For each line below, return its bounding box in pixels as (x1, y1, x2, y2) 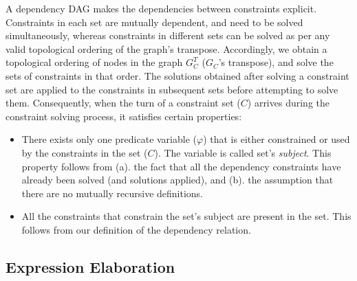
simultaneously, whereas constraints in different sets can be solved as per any (6, 28, 330, 43)
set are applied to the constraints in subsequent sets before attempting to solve (6, 82, 338, 96)
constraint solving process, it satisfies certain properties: (6, 109, 242, 123)
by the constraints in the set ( (21, 145, 148, 159)
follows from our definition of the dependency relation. (21, 222, 251, 236)
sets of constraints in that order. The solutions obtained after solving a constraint (6, 68, 349, 82)
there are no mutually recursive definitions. (21, 186, 204, 200)
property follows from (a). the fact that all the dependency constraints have (21, 159, 341, 173)
